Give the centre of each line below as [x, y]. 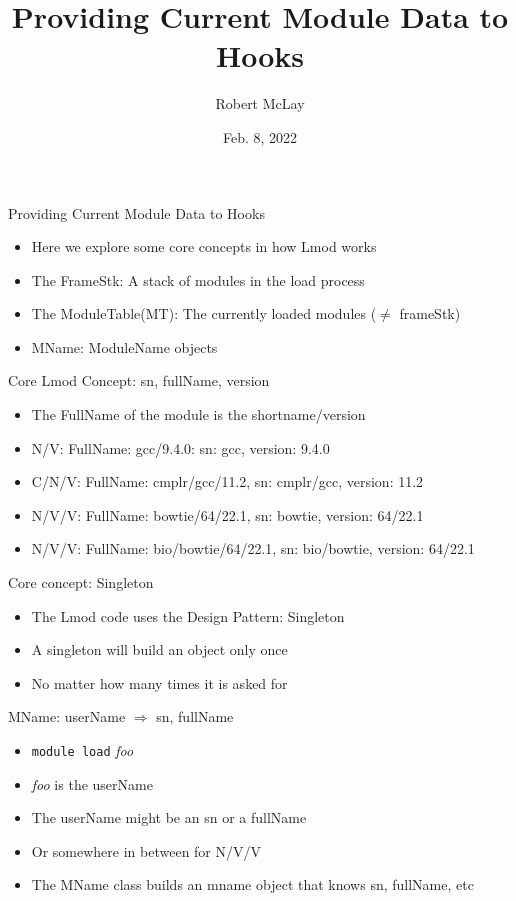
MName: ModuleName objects [124, 346]
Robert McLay [260, 103]
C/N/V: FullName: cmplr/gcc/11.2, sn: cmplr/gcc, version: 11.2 [227, 481]
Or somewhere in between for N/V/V [146, 850]
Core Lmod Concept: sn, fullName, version [139, 380]
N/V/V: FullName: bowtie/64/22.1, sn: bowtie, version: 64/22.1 [227, 514]
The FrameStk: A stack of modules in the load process [198, 279]
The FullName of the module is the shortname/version [198, 414]
